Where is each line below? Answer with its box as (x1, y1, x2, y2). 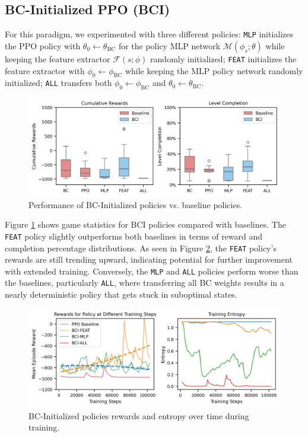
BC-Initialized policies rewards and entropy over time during (28, 409, 249, 422)
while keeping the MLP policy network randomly (125, 64, 303, 76)
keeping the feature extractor (5, 52, 110, 65)
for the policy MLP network (118, 39, 221, 52)
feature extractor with (5, 64, 85, 76)
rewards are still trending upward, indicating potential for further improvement (5, 253, 293, 266)
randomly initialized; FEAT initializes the (150, 52, 297, 65)
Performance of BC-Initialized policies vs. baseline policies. (28, 198, 243, 210)
